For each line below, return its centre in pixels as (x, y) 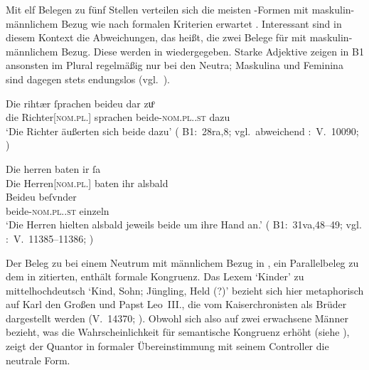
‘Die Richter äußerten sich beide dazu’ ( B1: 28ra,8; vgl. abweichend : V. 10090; (182, 131)
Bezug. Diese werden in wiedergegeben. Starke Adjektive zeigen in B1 (213, 51)
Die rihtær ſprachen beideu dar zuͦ (80, 103)
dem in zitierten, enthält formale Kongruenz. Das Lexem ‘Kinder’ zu (155, 276)
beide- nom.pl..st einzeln (58, 210)
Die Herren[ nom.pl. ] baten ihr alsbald (87, 183)
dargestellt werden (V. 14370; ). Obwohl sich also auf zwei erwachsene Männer (177, 318)
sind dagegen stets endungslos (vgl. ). (88, 79)
